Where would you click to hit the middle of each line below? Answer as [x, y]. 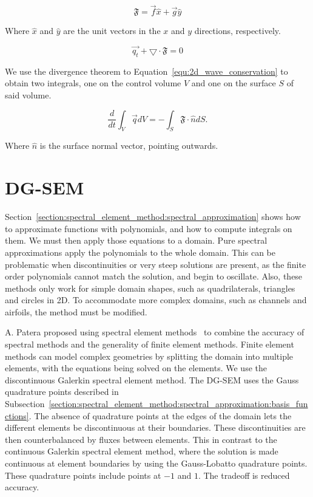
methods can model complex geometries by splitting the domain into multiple [149, 356]
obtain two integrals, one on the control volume [93, 83]
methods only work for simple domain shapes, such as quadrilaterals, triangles [150, 288]
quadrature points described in [62, 392]
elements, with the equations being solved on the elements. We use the [136, 368]
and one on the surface [234, 83]
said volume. [28, 95]
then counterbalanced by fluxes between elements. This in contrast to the [141, 439]
